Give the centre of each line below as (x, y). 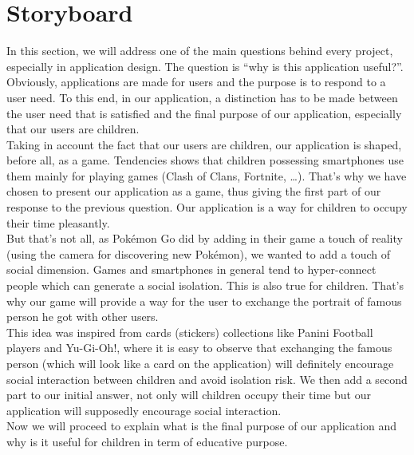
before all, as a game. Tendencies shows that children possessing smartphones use (205, 160)
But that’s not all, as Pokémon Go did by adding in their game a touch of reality (205, 238)
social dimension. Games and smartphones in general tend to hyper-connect (191, 269)
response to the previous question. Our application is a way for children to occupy (207, 207)
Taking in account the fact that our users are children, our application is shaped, (204, 144)
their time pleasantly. (58, 222)
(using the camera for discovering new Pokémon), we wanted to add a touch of (199, 253)
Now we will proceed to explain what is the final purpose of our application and (202, 426)
